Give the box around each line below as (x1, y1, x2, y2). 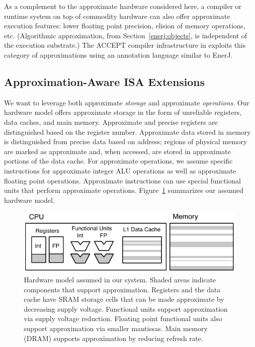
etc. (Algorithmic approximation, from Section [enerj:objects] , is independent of (4, 30, 247, 40)
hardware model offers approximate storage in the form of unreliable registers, (4, 107, 242, 117)
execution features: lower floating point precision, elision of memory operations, (4, 20, 246, 31)
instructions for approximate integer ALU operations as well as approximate (4, 165, 236, 175)
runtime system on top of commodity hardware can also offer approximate (4, 10, 230, 21)
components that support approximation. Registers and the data (24, 284, 221, 294)
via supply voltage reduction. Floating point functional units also (24, 313, 222, 324)
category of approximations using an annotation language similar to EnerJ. (4, 49, 233, 60)
